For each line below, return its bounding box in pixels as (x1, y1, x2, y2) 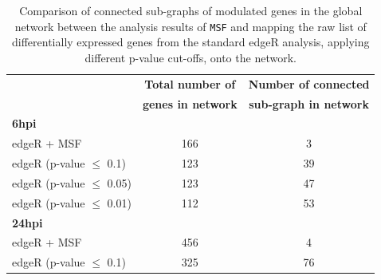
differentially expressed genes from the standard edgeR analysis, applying (12, 34, 370, 50)
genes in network (142, 95, 238, 112)
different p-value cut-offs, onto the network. (84, 49, 297, 65)
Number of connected (248, 75, 370, 92)
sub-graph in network (249, 95, 369, 112)
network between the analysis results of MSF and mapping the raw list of (14, 18, 367, 34)
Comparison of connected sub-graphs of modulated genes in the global (19, 2, 363, 18)
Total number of (144, 75, 236, 92)
